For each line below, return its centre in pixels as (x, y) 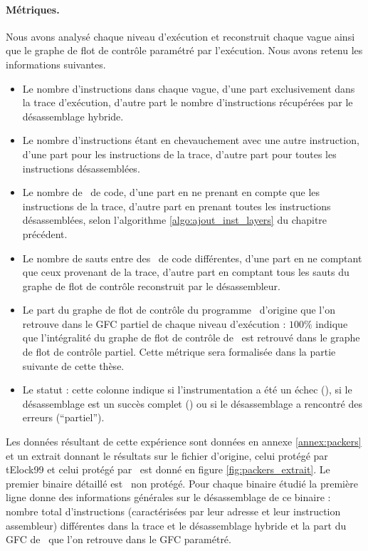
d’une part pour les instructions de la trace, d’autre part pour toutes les (179, 154)
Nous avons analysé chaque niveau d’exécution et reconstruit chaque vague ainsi (180, 36)
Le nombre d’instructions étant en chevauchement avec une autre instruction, (191, 140)
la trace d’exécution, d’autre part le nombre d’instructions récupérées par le (188, 102)
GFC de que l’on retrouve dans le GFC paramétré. (119, 539)
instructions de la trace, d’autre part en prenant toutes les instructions (177, 206)
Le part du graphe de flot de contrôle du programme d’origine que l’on (179, 310)
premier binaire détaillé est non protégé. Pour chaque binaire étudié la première (182, 483)
